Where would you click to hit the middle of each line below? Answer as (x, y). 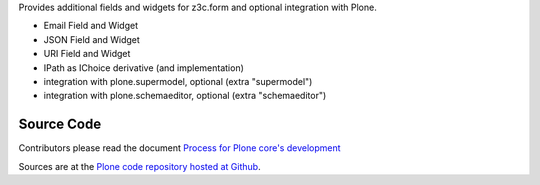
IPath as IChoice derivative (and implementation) (144, 67)
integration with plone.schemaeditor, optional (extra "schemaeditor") (185, 96)
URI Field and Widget (87, 54)
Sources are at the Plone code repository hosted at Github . (139, 166)
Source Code (60, 124)
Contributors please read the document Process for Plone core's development (179, 148)
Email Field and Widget (91, 26)
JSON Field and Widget (91, 39)
